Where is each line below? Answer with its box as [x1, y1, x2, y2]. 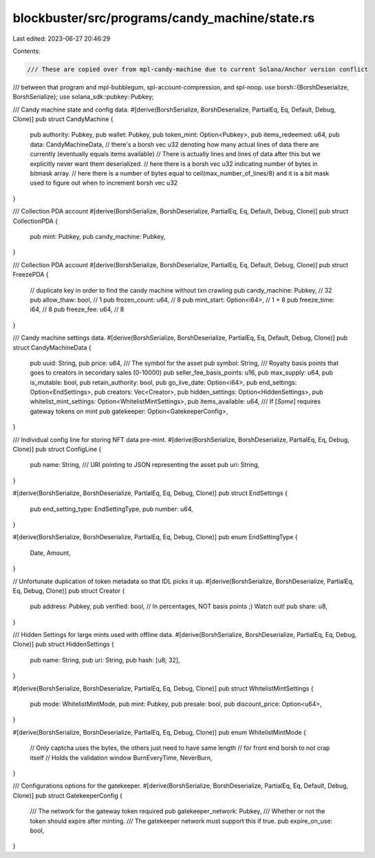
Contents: [12, 47, 41, 55]
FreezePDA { [12, 271, 49, 279]
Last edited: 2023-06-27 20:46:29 [12, 34, 111, 43]
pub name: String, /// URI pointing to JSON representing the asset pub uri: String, [30, 461, 260, 469]
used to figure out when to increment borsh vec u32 [30, 179, 178, 187]
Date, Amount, [30, 548, 72, 557]
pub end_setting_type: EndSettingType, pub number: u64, [30, 505, 194, 513]
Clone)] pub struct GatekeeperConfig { [12, 791, 123, 799]
